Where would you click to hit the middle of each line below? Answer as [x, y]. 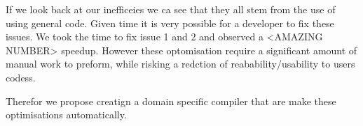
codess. [21, 77]
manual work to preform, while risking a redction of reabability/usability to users [180, 64]
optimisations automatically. [66, 115]
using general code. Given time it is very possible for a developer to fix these [170, 23]
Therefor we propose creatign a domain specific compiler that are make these [171, 101]
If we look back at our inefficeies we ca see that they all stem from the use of [171, 9]
